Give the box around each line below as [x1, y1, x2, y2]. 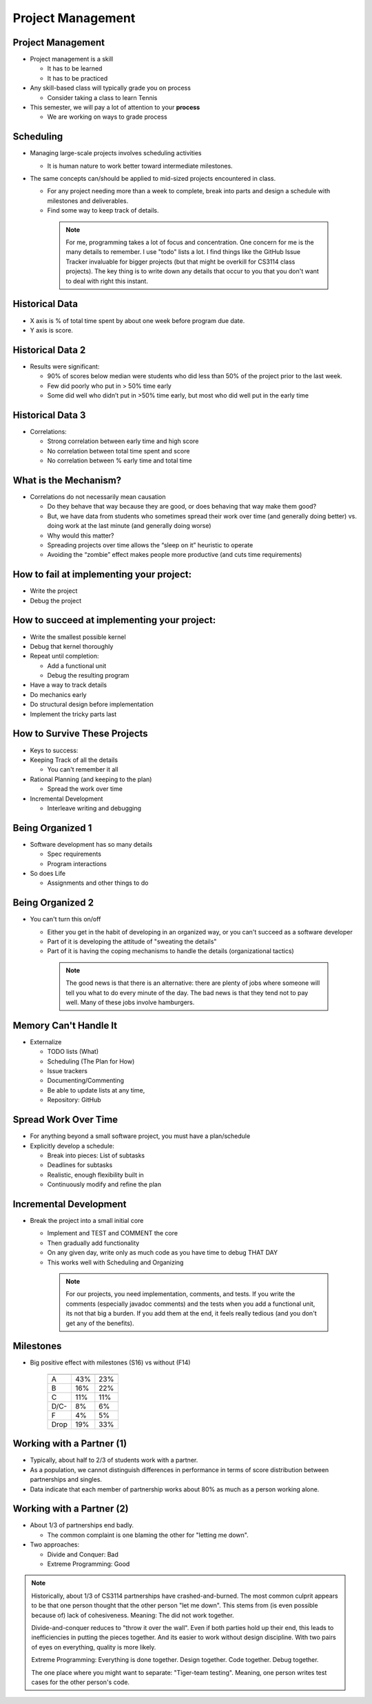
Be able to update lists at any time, [47, 1086, 145, 1094]
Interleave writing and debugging [47, 804, 141, 812]
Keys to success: [30, 746, 79, 754]
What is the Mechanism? [12, 474, 122, 486]
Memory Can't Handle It [12, 1019, 118, 1031]
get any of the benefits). [65, 1319, 134, 1327]
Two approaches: [30, 1540, 79, 1549]
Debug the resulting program [47, 672, 130, 680]
